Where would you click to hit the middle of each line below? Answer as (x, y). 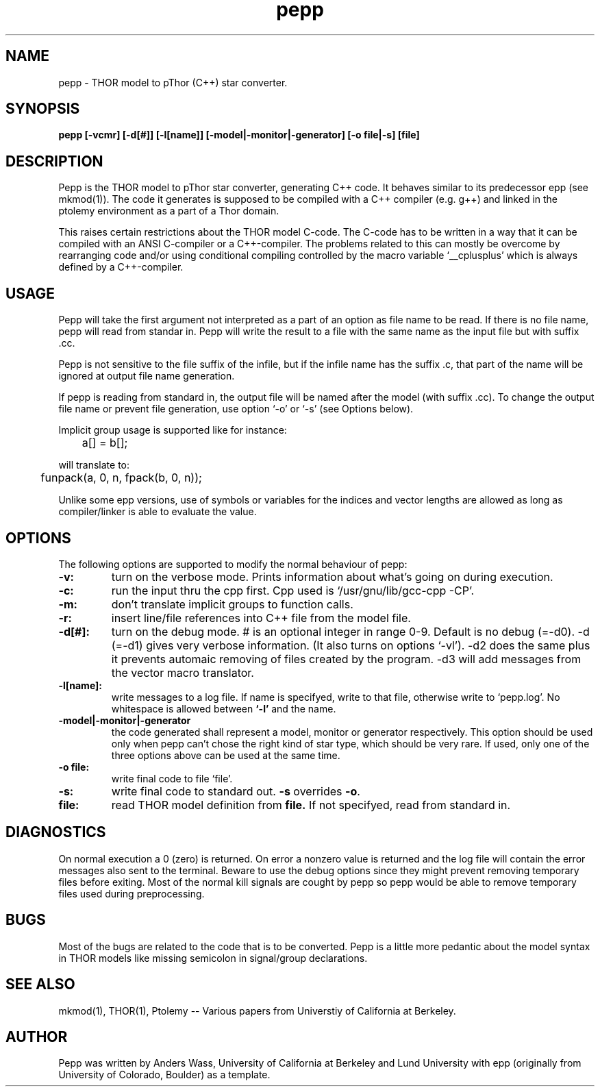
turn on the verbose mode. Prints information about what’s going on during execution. (332, 576)
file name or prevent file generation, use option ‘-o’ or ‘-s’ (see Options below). (236, 409)
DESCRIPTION (54, 161)
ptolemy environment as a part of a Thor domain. (169, 211)
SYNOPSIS (43, 109)
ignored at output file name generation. (147, 376)
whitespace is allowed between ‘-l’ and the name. (224, 708)
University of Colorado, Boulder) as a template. (164, 1075)
